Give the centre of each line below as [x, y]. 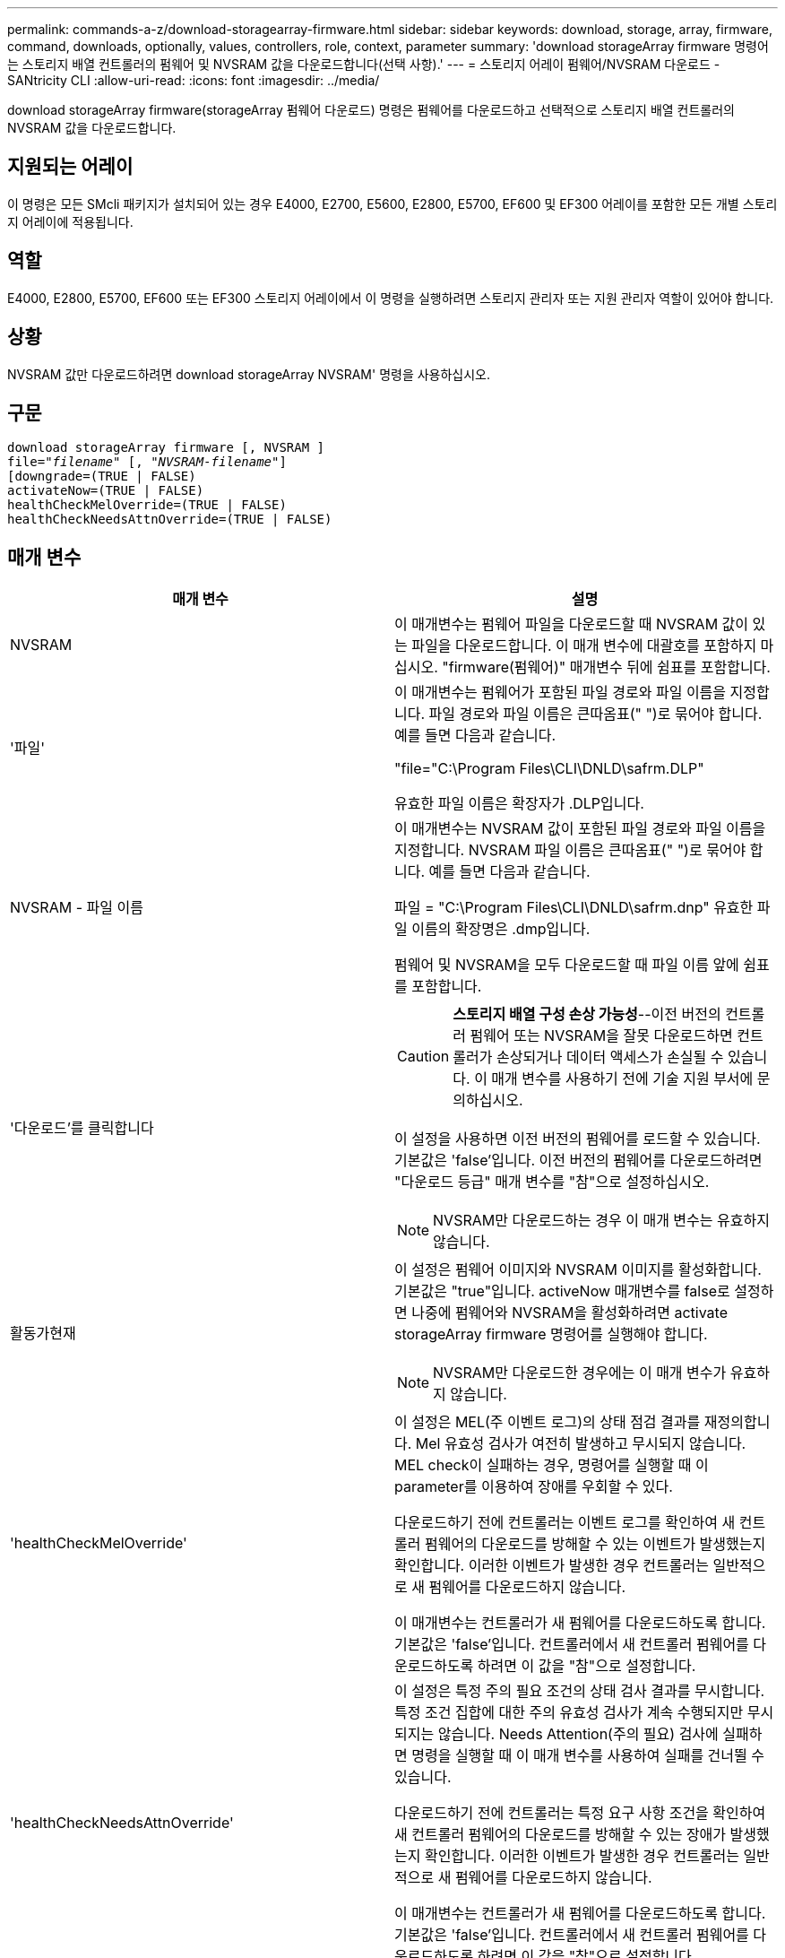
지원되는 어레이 [70, 167]
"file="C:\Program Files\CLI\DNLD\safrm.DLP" [549, 769]
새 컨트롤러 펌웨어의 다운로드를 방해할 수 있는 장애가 [561, 1835]
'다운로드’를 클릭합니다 [82, 1128]
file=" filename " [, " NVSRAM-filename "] [147, 462]
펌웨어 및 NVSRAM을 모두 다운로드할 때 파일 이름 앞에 [567, 965]
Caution [423, 1057]
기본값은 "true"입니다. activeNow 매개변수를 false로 [562, 1291]
